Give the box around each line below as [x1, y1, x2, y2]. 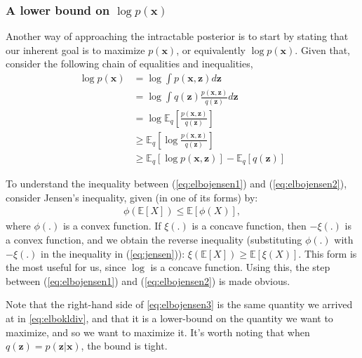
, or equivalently [176, 42, 246, 57]
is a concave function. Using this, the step [150, 260, 330, 274]
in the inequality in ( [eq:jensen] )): [41, 246, 185, 260]
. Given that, [295, 42, 350, 57]
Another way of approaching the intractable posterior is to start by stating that [6, 29, 349, 44]
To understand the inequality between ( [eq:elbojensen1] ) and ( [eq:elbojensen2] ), [6, 176, 347, 191]
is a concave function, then [192, 218, 307, 233]
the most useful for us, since [6, 260, 126, 274]
